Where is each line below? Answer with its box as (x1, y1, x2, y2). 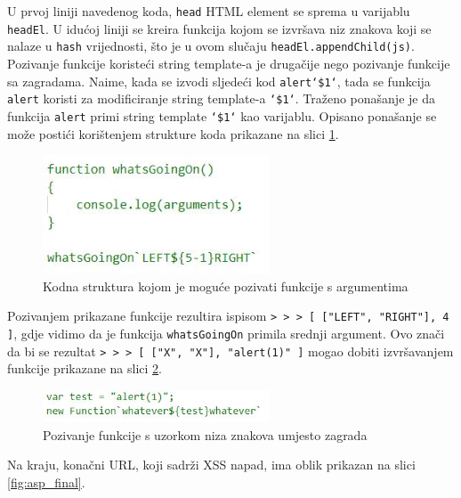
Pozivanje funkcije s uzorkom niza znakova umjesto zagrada (43, 425, 368, 444)
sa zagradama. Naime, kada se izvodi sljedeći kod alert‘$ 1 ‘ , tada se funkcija (7, 71, 431, 90)
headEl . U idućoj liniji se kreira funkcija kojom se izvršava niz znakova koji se (7, 19, 432, 37)
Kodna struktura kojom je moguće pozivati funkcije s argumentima (43, 276, 408, 295)
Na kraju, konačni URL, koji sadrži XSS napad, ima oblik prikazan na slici (7, 455, 416, 474)
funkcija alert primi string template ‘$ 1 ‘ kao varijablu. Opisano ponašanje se (7, 106, 437, 125)
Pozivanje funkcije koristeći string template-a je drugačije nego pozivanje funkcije (7, 53, 450, 72)
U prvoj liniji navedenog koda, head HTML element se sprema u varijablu (7, 2, 410, 20)
